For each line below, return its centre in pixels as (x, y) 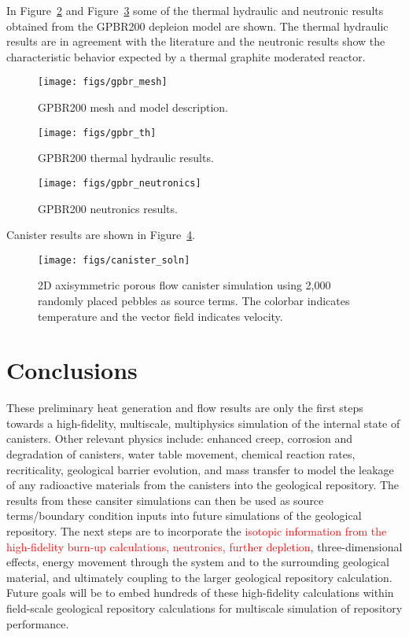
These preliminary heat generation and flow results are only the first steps (185, 408)
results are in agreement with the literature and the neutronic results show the (196, 41)
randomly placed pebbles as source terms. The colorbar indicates (194, 300)
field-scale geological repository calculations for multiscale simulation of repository (204, 608)
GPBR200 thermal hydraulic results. (126, 158)
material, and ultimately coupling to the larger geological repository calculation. (199, 577)
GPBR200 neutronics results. (108, 208)
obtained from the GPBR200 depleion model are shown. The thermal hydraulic (197, 26)
